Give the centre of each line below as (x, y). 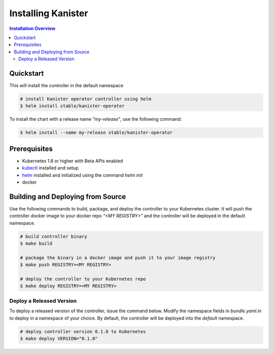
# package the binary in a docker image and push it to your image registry (118, 258)
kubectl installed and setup (50, 168)
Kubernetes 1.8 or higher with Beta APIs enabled (73, 161)
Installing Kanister (49, 13)
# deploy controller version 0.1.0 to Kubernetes (83, 331)
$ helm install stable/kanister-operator (72, 106)
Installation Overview (32, 28)
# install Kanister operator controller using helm (86, 99)
